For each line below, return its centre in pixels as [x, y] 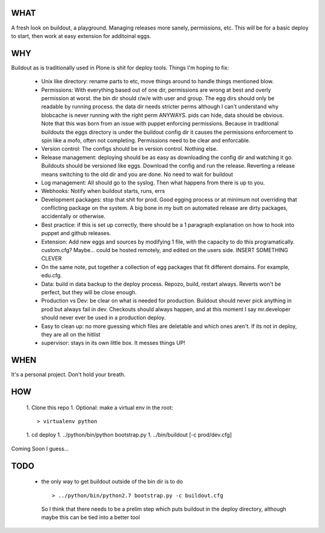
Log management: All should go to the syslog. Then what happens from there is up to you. [153, 182]
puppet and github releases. [76, 233]
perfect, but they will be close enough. [89, 292]
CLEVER [51, 259]
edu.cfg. [52, 276]
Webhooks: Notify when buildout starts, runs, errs [103, 191]
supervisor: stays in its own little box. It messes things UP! [113, 343]
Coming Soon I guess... [40, 449]
